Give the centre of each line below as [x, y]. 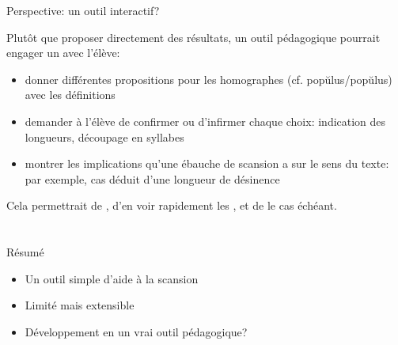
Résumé [25, 252]
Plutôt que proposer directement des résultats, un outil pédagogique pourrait [193, 37]
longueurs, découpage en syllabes [104, 136]
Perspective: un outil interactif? [83, 10]
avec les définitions [70, 95]
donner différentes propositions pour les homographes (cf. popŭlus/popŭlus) [208, 79]
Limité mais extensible [80, 305]
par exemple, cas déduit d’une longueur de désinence [152, 178]
